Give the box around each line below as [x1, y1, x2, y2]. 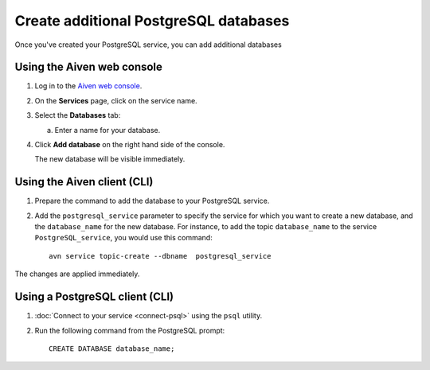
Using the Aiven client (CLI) [14, 175, 154, 189]
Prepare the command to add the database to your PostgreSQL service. [34, 196, 270, 206]
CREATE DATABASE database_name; [49, 344, 175, 353]
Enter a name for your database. [54, 125, 161, 134]
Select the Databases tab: [34, 111, 121, 120]
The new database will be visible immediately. [34, 154, 186, 164]
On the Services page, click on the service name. [34, 95, 198, 105]
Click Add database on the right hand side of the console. [34, 140, 225, 150]
